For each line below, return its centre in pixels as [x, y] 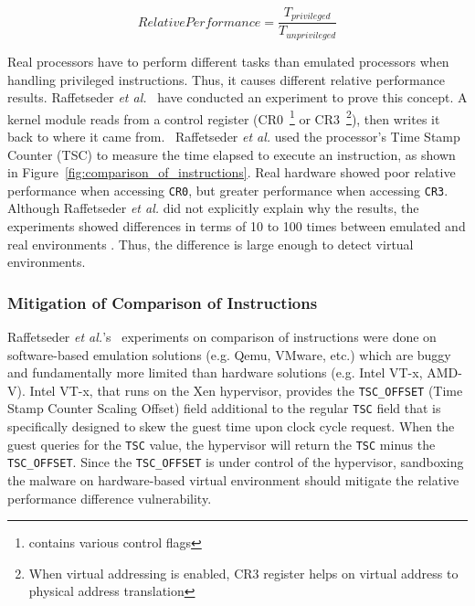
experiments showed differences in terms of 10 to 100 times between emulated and [237, 226]
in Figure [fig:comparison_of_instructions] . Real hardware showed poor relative [232, 172]
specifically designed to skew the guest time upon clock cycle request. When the [231, 426]
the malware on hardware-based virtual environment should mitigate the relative [233, 480]
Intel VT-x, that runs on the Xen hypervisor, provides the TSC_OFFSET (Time [246, 390]
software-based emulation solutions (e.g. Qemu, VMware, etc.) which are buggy [229, 354]
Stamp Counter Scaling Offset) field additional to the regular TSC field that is [224, 408]
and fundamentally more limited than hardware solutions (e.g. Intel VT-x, [215, 372]
